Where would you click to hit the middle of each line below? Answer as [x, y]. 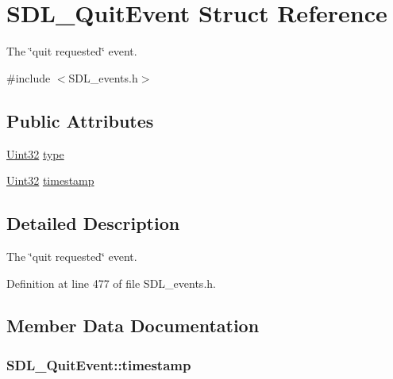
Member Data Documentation [133, 325]
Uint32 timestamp [50, 180]
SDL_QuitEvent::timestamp [99, 364]
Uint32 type [35, 153]
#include [29, 77]
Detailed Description [93, 223]
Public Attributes [80, 120]
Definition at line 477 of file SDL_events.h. [111, 283]
